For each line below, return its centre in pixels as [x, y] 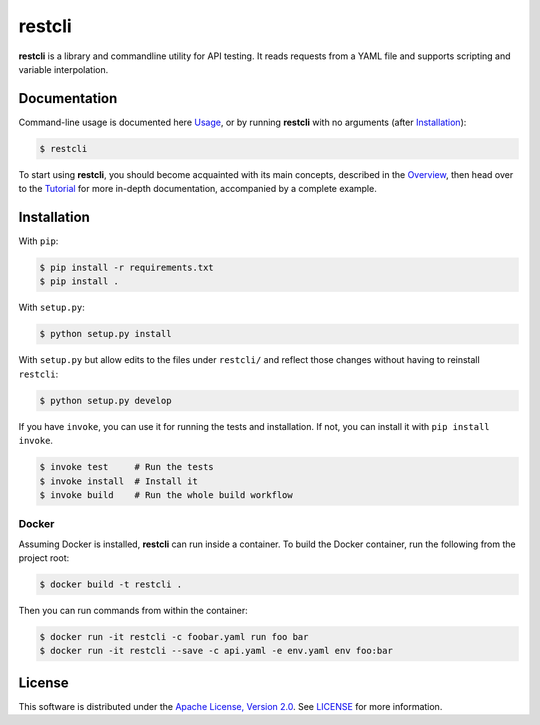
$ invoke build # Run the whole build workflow [166, 494]
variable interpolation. [63, 69]
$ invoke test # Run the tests [126, 467]
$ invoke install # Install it [119, 481]
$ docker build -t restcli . [111, 584]
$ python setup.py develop [105, 400]
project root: [44, 558]
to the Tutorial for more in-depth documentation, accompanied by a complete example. [197, 189]
